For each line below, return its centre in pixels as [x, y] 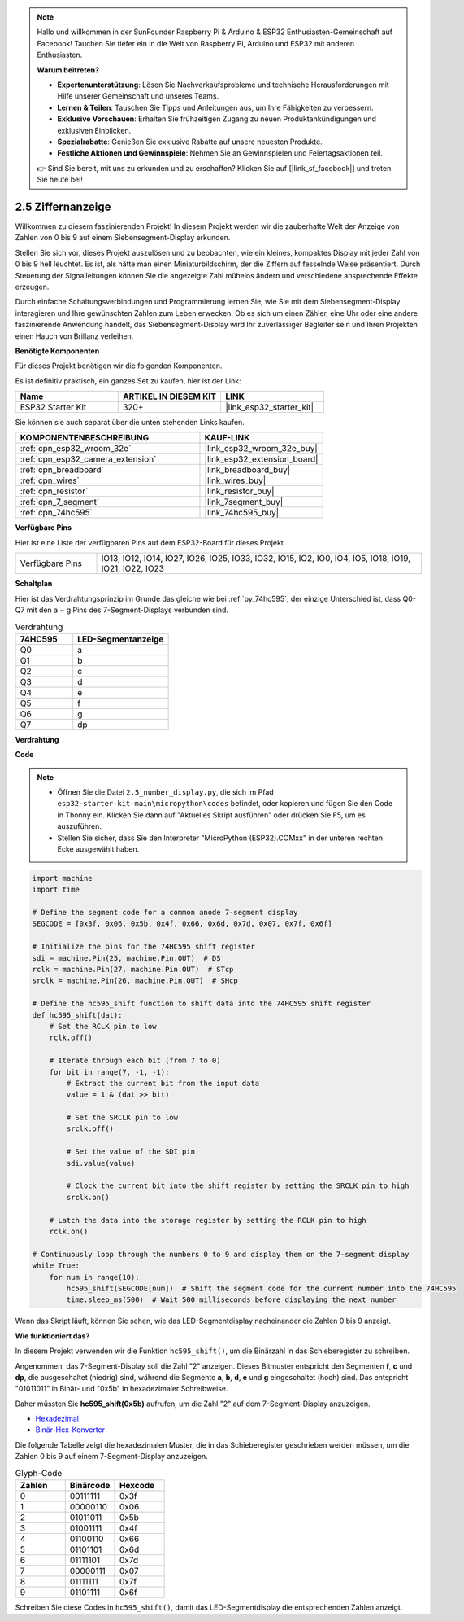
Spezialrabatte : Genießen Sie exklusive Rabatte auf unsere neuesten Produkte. [190, 142]
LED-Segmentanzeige [121, 639]
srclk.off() [90, 1129]
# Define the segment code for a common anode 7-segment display [165, 913]
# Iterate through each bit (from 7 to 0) [135, 1061]
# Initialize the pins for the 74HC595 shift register [143, 947]
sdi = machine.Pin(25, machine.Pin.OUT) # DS [126, 958]
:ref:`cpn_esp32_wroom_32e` [76, 449]
